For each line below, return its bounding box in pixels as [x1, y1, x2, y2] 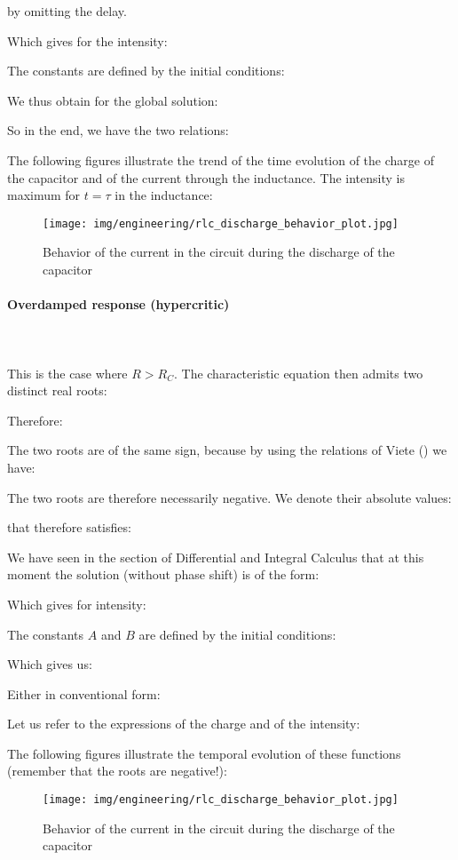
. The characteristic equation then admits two [173, 363, 423, 382]
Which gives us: [7, 655, 92, 673]
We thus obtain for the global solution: [7, 91, 218, 109]
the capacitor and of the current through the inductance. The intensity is [7, 168, 405, 187]
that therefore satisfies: [7, 518, 131, 537]
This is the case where [7, 363, 128, 382]
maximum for [7, 186, 81, 204]
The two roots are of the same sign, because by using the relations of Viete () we [7, 441, 447, 459]
